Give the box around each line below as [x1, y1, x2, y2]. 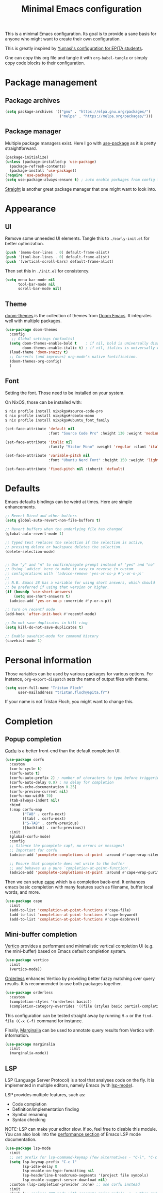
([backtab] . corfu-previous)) [22, 825, 86, 830]
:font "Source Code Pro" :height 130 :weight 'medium [48, 431, 160, 436]
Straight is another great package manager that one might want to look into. [5, 186, 157, 192]
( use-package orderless [5, 990, 53, 995]
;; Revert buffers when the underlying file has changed [5, 527, 123, 532]
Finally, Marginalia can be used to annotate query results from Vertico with [5, 1027, 154, 1033]
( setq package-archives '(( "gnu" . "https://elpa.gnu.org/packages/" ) [5, 109, 151, 114]
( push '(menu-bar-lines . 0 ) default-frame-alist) [5, 250, 110, 255]
